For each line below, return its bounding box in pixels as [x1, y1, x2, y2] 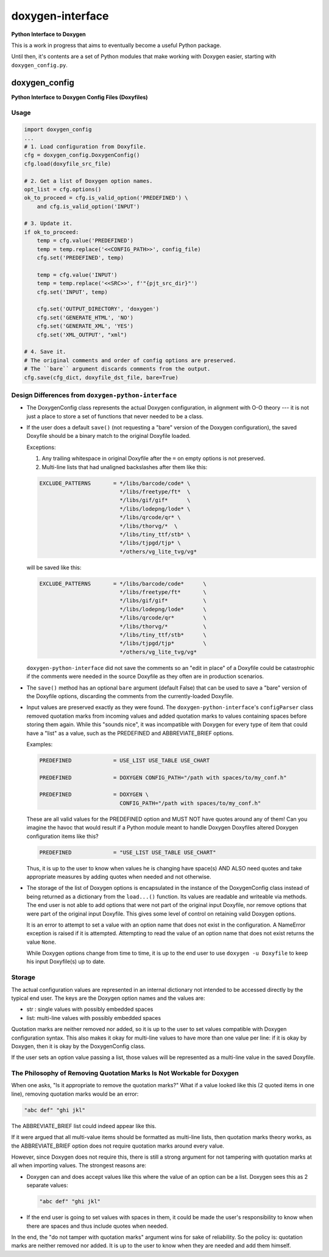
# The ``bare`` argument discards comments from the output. [24, 365, 211, 373]
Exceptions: [26, 443, 56, 451]
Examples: [26, 740, 53, 748]
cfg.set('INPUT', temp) [37, 288, 108, 296]
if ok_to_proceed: [24, 228, 79, 235]
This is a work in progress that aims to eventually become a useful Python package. [11, 42, 222, 49]
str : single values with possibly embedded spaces [26, 1005, 154, 1013]
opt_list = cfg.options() [24, 186, 102, 192]
